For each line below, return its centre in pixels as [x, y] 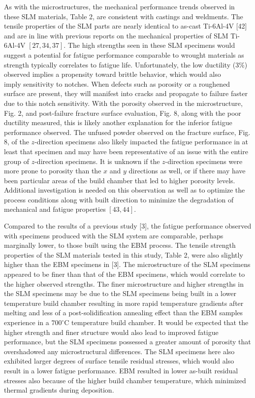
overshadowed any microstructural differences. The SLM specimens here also [119, 351]
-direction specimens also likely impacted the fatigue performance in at [142, 142]
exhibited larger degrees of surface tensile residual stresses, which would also [119, 361]
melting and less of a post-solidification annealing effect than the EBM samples [124, 313]
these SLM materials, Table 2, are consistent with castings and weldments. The [124, 16]
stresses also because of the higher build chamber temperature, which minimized [125, 380]
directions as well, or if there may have [187, 171]
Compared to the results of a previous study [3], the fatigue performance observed [128, 226]
